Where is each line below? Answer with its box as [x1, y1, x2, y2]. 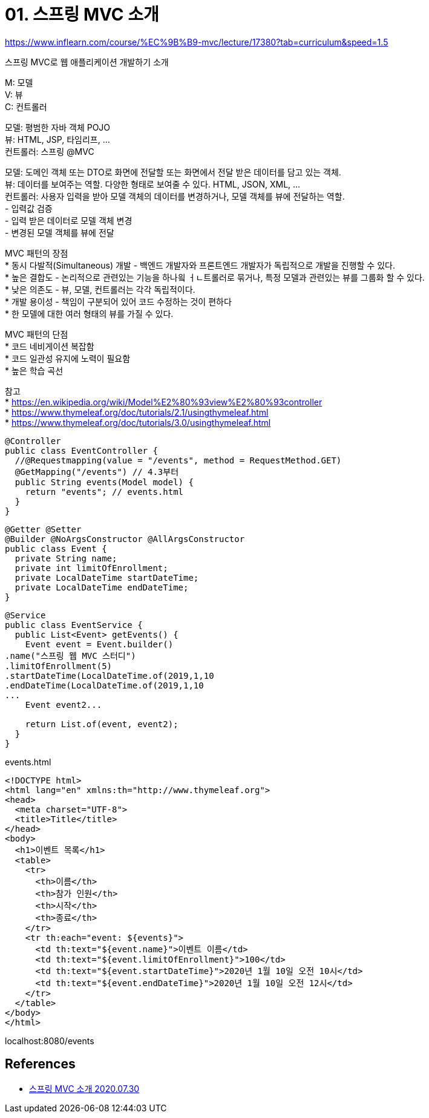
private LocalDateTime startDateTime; [15, 572, 199, 583]
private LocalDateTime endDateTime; [15, 582, 189, 592]
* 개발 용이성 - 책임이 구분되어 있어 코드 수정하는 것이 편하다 [5, 296, 232, 307]
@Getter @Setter [5, 524, 82, 534]
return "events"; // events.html [25, 486, 184, 497]
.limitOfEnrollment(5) [5, 661, 113, 671]
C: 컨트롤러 [5, 101, 47, 112]
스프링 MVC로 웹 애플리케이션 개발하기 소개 [5, 56, 169, 67]
